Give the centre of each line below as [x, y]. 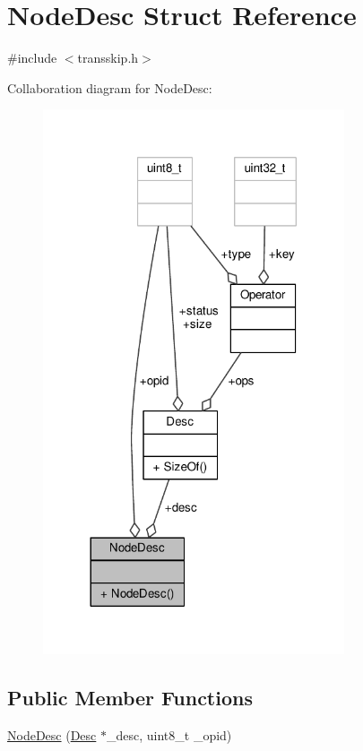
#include [32, 58]
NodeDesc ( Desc [52, 735]
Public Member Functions [130, 698]
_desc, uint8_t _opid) [169, 735]
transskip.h [108, 58]
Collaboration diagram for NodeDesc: [110, 87]
